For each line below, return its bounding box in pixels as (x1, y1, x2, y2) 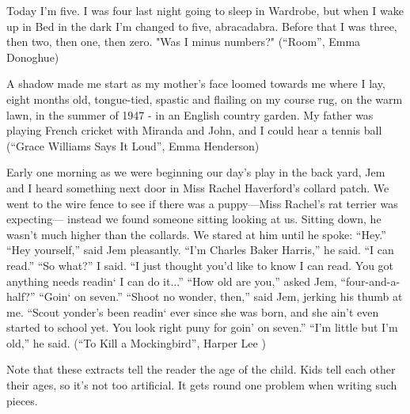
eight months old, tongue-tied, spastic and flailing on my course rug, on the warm (6, 90, 403, 107)
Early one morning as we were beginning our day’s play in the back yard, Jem (6, 164, 385, 180)
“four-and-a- (340, 272, 401, 289)
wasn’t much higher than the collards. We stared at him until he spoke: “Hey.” (6, 226, 386, 242)
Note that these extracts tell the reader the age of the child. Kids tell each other (6, 361, 396, 378)
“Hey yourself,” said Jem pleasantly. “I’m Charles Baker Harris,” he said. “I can (6, 241, 394, 258)
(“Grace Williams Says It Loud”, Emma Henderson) (6, 137, 260, 154)
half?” (6, 288, 36, 305)
